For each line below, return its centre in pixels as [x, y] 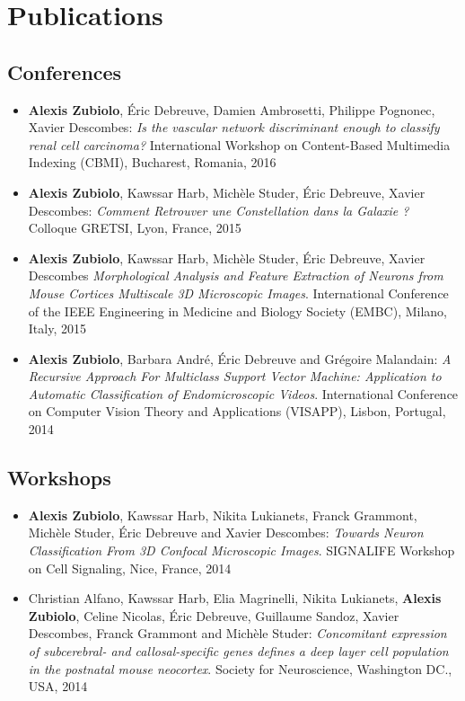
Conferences [65, 71]
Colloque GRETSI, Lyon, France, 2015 [135, 228]
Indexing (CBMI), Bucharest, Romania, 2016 [152, 162]
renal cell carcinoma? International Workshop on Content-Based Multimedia [239, 144]
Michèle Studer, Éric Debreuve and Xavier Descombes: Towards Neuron [226, 532]
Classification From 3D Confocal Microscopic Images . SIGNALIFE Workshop [241, 550]
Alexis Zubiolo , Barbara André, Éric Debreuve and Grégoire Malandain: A [240, 358]
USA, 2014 [58, 686]
